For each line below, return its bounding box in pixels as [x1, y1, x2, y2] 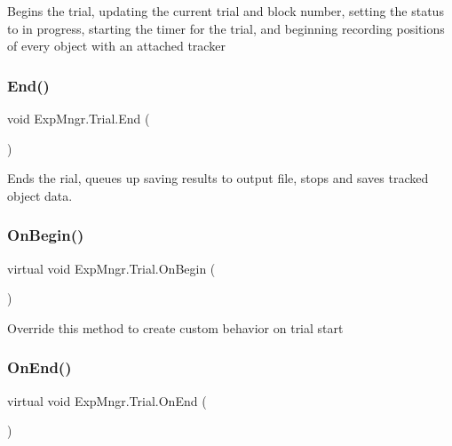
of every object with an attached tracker [7, 36, 226, 55]
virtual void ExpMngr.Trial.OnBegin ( [7, 259, 216, 277]
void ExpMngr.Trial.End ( [7, 109, 150, 127]
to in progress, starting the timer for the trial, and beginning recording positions [7, 19, 445, 37]
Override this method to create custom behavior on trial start [7, 318, 344, 337]
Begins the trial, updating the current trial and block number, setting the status [7, 2, 444, 20]
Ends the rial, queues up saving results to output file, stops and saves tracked [7, 169, 429, 187]
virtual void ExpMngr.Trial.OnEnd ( [7, 391, 207, 410]
